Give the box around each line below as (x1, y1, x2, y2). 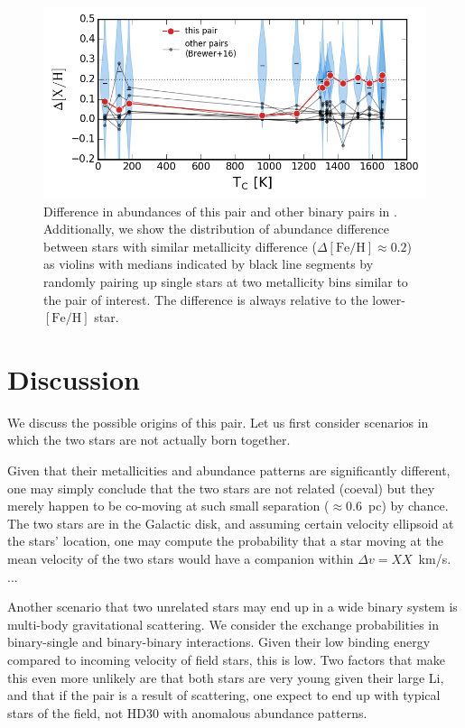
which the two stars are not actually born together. (7, 430, 291, 449)
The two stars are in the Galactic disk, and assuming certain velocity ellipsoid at (7, 513, 454, 532)
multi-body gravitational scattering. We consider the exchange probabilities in (7, 614, 439, 633)
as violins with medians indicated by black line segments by (43, 254, 374, 273)
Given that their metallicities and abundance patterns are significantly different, (7, 461, 451, 480)
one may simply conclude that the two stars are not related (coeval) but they (7, 478, 435, 497)
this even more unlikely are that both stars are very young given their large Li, (7, 668, 444, 687)
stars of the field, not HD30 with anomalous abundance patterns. (7, 703, 367, 722)
